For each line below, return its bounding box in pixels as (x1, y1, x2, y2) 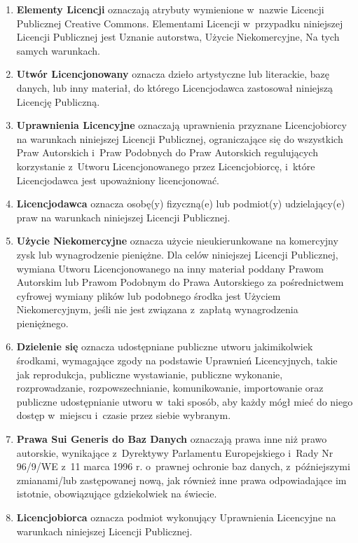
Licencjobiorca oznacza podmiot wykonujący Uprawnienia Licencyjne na (16, 510, 336, 524)
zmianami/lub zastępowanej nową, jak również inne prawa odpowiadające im (16, 472, 347, 487)
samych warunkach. (16, 43, 100, 57)
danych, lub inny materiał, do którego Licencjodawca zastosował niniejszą (16, 80, 333, 95)
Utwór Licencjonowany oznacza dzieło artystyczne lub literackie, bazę (16, 67, 329, 81)
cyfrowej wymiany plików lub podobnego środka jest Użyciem (16, 288, 281, 303)
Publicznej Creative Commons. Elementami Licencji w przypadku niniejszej (16, 15, 343, 30)
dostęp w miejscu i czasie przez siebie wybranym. (16, 408, 231, 422)
